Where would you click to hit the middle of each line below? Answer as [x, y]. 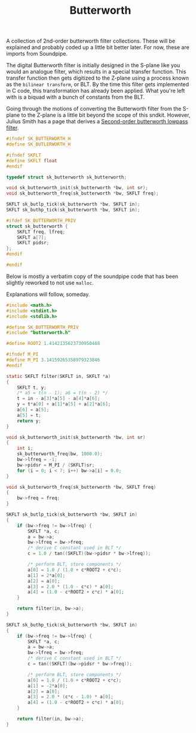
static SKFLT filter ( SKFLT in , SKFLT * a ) [59, 376]
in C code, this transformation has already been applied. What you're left [96, 91]
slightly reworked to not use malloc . [50, 283]
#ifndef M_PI [22, 355]
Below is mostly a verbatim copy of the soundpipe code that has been [92, 276]
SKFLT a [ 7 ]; [32, 237]
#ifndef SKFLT [24, 155]
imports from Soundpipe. [37, 54]
